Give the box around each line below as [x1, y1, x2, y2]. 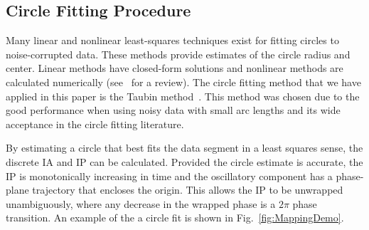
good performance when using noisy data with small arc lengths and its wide [6, 103, 341, 117]
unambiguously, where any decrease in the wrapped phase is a [6, 196, 276, 211]
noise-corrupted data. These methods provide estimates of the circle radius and [6, 46, 351, 61]
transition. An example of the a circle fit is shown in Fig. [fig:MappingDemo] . [6, 210, 344, 225]
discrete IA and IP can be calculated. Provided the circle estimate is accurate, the [6, 154, 363, 169]
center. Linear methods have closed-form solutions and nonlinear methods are [6, 61, 343, 75]
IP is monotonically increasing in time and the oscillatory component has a [6, 168, 333, 183]
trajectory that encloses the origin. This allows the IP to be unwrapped [32, 182, 343, 197]
